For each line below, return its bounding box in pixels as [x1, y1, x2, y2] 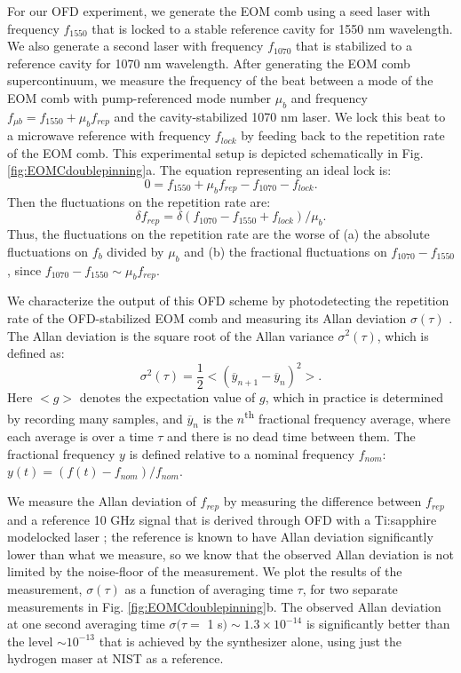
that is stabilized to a [296, 36, 412, 55]
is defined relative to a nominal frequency [129, 444, 354, 463]
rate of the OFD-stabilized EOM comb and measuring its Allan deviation [7, 308, 407, 327]
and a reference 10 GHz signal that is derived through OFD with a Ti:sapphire [7, 510, 437, 528]
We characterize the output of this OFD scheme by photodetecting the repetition [7, 291, 449, 310]
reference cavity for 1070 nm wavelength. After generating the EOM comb [7, 53, 410, 72]
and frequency [290, 88, 368, 107]
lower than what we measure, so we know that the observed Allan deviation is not [7, 544, 454, 563]
